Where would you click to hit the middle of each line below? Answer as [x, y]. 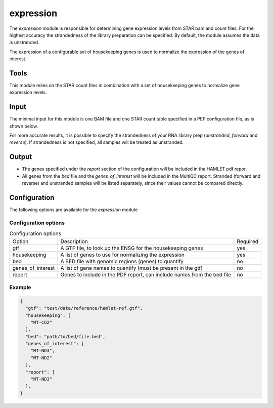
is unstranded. [24, 43]
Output [21, 157]
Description [74, 241]
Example [20, 287]
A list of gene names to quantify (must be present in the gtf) [132, 268]
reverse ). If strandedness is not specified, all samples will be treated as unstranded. [97, 142]
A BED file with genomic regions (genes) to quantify [122, 261]
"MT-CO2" [41, 322]
